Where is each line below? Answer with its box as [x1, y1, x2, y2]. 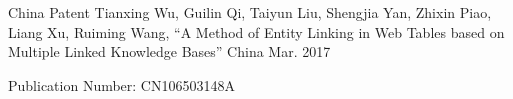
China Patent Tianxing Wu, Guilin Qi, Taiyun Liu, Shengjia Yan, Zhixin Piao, [8, 2, 492, 22]
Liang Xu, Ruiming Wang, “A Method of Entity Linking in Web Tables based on [8, 21, 505, 42]
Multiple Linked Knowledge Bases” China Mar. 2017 [8, 41, 331, 62]
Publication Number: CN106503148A [8, 74, 235, 95]
